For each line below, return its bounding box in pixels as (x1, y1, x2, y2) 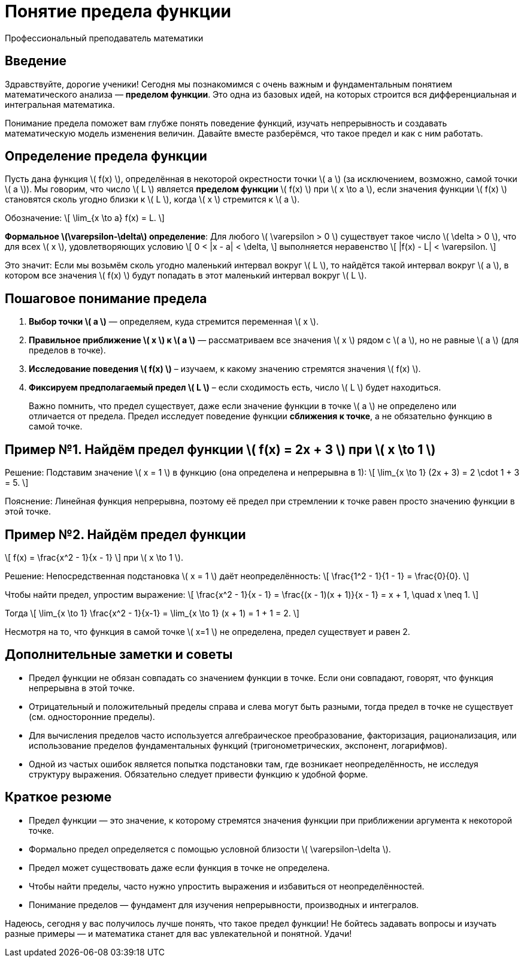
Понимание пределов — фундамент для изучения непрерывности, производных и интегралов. (29, 899, 419, 910)
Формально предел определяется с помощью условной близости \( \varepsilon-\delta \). (29, 843, 391, 854)
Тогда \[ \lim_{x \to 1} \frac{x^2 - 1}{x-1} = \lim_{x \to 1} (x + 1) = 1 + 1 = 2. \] (5, 607, 299, 618)
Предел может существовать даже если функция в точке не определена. (29, 862, 330, 873)
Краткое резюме (5, 789, 112, 805)
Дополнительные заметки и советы (5, 647, 233, 662)
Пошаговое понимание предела (5, 291, 207, 306)
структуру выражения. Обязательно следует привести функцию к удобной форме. (29, 769, 368, 779)
